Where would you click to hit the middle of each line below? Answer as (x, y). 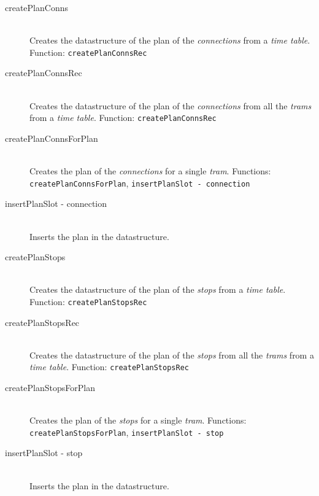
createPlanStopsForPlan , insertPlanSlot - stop (127, 432)
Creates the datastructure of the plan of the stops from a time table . (158, 289)
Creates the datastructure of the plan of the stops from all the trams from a (172, 355)
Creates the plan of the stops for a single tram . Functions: (138, 420)
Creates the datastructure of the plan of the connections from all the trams (171, 105)
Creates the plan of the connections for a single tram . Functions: (150, 171)
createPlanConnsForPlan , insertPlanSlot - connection (140, 183)
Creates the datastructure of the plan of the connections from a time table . (170, 40)
